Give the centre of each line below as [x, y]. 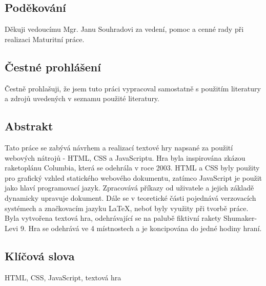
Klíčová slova [40, 255]
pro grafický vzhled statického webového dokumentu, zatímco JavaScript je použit [134, 177]
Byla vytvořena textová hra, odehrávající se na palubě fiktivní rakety [113, 218]
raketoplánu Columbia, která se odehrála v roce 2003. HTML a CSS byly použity [132, 168]
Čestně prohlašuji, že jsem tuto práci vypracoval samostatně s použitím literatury [133, 88]
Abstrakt [29, 126]
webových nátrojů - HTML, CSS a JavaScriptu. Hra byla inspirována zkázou [125, 157]
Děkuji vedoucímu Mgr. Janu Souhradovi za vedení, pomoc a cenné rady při [124, 29]
